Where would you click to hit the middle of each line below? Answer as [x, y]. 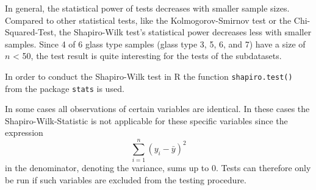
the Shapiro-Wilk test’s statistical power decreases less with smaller [185, 32]
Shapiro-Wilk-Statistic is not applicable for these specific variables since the [146, 120]
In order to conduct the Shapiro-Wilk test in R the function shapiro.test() [149, 76]
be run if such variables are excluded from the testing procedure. [126, 179]
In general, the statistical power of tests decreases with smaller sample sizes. [147, 8]
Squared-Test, [31, 32]
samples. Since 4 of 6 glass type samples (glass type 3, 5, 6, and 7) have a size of [155, 44]
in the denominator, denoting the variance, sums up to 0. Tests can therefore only [158, 168]
